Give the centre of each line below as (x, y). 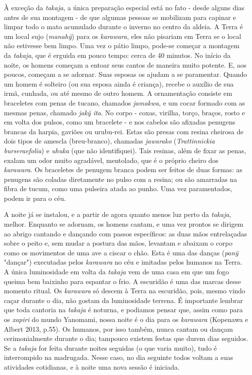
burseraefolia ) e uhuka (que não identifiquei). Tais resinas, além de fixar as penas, (125, 150)
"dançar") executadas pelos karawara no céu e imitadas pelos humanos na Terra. (123, 262)
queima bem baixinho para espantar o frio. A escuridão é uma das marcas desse (123, 281)
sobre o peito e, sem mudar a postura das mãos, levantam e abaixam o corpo (118, 243)
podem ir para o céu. (35, 198)
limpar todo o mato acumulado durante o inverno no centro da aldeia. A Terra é (124, 27)
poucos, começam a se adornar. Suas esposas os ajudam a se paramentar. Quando (126, 74)
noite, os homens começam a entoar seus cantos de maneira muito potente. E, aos (125, 64)
